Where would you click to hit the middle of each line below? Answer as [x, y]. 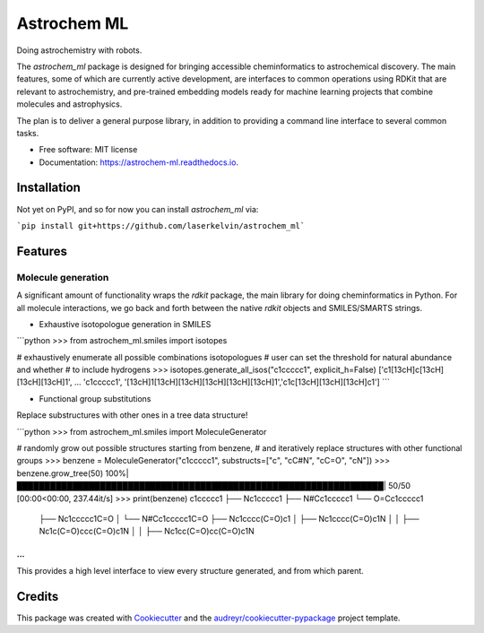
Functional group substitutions [95, 398]
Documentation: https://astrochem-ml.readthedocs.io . [139, 162]
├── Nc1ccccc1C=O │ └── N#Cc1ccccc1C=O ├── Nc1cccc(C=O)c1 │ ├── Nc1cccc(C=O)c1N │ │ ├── [229, 518]
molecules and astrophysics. [69, 104]
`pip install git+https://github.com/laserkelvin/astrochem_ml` [161, 225]
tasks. [28, 133]
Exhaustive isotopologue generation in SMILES [125, 324]
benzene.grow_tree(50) [60, 473]
